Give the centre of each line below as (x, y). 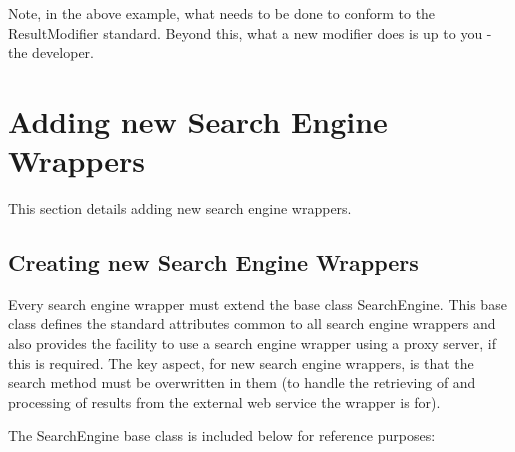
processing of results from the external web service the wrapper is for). (224, 401)
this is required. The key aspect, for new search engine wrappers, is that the (241, 362)
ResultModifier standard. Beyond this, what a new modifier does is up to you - (250, 32)
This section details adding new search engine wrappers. (180, 208)
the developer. (51, 52)
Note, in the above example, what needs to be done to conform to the (222, 13)
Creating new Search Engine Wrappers (213, 262)
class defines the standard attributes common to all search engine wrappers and (252, 323)
